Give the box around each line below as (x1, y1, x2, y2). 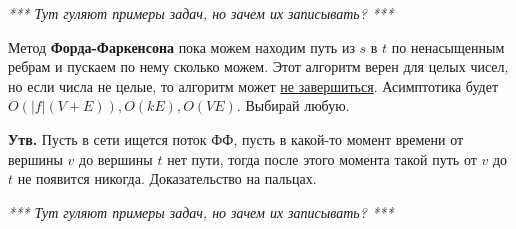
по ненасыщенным (391, 36, 505, 57)
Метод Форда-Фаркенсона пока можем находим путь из (8, 36, 355, 57)
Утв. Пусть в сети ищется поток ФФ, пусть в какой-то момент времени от (8, 128, 464, 149)
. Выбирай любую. (236, 95, 350, 116)
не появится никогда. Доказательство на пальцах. (17, 168, 317, 189)
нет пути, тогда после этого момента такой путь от (167, 148, 477, 169)
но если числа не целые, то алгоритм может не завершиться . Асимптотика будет (8, 75, 499, 96)
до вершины (79, 148, 153, 169)
